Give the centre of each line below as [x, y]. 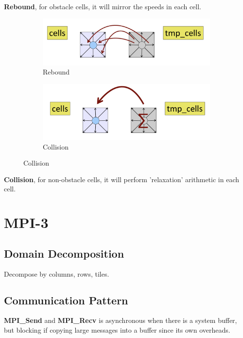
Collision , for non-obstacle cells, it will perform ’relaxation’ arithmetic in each [121, 179]
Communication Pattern [66, 300]
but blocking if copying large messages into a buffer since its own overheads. [117, 330]
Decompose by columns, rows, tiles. [57, 273]
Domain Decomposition [64, 253]
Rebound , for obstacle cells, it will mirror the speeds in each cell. [103, 6]
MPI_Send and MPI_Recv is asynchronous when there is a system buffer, [121, 320]
